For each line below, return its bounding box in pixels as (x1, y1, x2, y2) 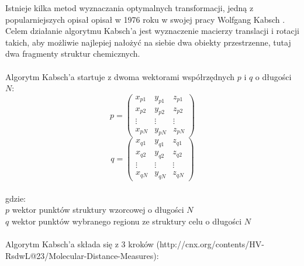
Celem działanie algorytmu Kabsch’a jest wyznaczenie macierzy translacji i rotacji (5, 25, 299, 37)
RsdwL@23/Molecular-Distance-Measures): (5, 249, 159, 261)
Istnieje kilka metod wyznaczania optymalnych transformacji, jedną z (5, 2, 254, 13)
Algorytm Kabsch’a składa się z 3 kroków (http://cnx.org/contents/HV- (5, 237, 265, 250)
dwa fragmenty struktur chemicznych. (5, 47, 140, 60)
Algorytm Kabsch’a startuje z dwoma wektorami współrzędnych (5, 70, 235, 82)
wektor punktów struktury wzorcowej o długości (12, 203, 184, 216)
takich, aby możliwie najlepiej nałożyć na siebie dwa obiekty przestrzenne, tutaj (5, 36, 291, 48)
